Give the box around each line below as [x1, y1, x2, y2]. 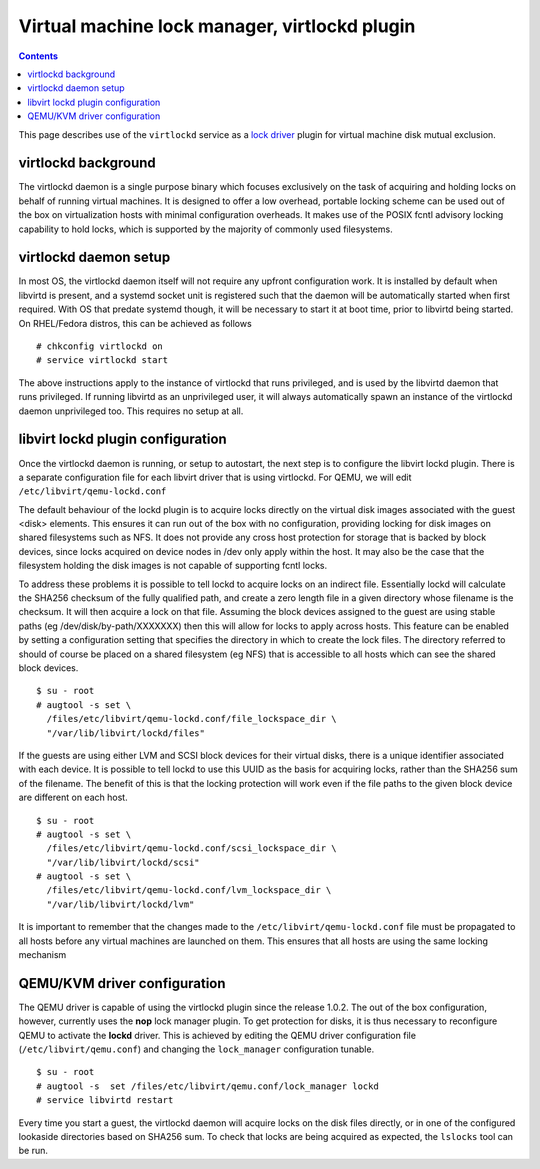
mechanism [18, 949, 67, 961]
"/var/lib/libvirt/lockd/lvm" [46, 898, 195, 910]
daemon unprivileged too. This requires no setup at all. [18, 405, 244, 417]
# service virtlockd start [36, 355, 169, 366]
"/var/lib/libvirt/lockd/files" [46, 727, 205, 739]
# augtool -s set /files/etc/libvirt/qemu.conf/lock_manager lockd [36, 1080, 379, 1092]
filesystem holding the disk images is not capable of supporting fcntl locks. [18, 560, 328, 572]
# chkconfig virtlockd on [36, 341, 164, 352]
